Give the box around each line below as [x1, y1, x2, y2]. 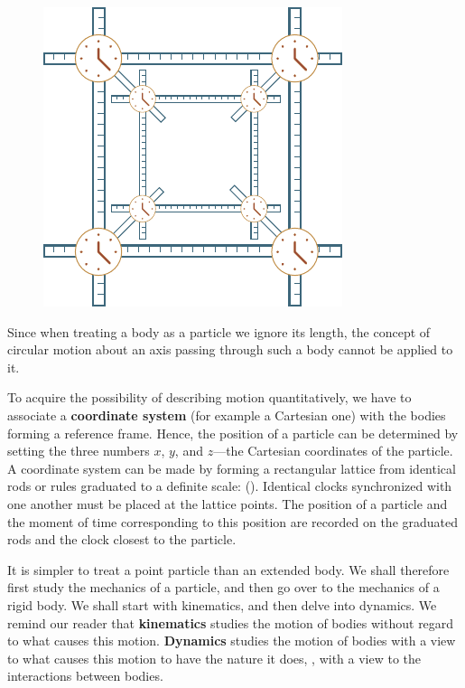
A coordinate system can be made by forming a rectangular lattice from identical [7, 458, 456, 477]
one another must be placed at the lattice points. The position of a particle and [7, 494, 448, 513]
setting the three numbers [7, 441, 150, 460]
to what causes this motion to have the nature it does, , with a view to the [7, 648, 422, 667]
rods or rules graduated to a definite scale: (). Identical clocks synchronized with [7, 476, 452, 495]
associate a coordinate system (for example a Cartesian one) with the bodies [7, 405, 446, 424]
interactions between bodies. [7, 666, 163, 685]
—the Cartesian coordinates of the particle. [213, 441, 453, 460]
